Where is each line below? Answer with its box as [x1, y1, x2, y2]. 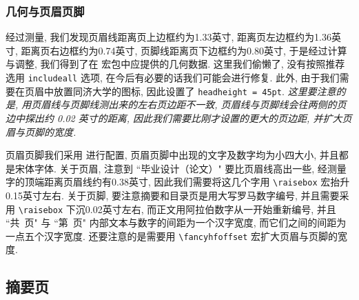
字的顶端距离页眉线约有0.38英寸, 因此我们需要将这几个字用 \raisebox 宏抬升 [6, 174, 350, 189]
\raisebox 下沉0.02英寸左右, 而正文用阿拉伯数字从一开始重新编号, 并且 [18, 201, 336, 216]
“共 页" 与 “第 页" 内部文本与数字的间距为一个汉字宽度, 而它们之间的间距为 [6, 215, 347, 230]
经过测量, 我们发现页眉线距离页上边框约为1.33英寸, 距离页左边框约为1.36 [6, 30, 331, 44]
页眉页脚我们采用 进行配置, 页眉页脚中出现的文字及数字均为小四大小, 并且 [6, 148, 339, 162]
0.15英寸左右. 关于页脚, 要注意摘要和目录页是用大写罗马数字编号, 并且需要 [6, 188, 340, 202]
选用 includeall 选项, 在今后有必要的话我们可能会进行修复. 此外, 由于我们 [6, 70, 340, 84]
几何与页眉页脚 [6, 2, 85, 19]
